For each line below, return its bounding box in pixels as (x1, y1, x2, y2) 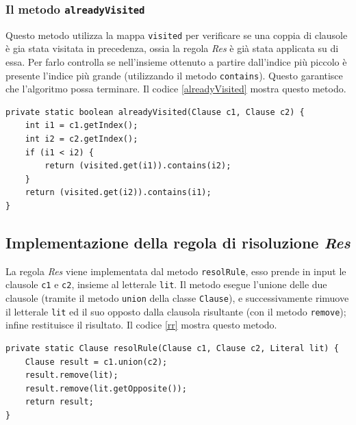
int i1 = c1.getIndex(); (25, 120, 138, 131)
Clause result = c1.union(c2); (25, 357, 168, 367)
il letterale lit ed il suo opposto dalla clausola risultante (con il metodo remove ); (5, 304, 346, 318)
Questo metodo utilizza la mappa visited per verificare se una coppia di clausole (5, 27, 348, 42)
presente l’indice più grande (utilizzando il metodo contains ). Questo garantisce (5, 68, 343, 82)
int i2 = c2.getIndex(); (25, 134, 138, 144)
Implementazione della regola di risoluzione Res (5, 232, 351, 253)
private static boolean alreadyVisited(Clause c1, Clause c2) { (5, 107, 305, 117)
